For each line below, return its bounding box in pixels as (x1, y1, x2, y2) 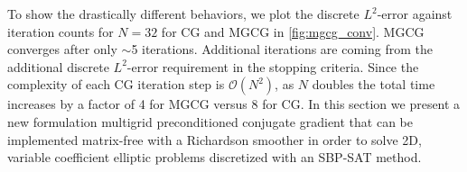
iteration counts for (7, 22, 114, 41)
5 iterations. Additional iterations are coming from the (131, 40, 433, 59)
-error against (377, 5, 453, 23)
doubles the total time (312, 75, 435, 94)
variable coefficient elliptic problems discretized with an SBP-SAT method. (7, 148, 422, 167)
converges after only (7, 40, 117, 59)
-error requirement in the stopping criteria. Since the (126, 57, 419, 76)
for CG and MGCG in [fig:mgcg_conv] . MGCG (161, 22, 425, 41)
